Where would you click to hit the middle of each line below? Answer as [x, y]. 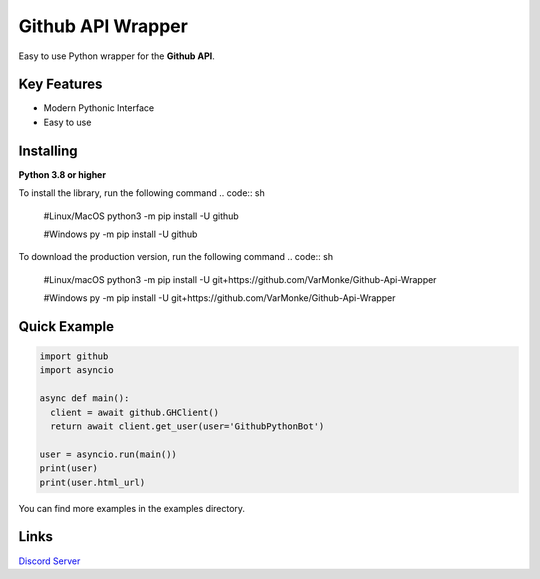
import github [74, 356]
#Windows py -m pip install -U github [120, 234]
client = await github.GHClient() [135, 412]
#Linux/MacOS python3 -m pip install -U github [141, 216]
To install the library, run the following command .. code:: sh [141, 193]
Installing [48, 150]
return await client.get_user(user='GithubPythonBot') [187, 426]
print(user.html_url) [92, 482]
